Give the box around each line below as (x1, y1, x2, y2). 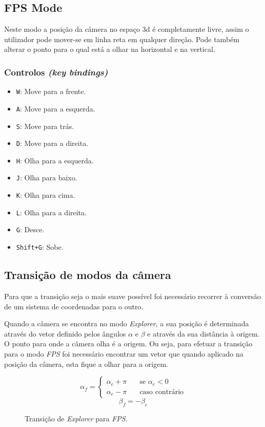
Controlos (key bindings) (4, 65, 108, 78)
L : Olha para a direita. (16, 207, 87, 217)
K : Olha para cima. (16, 190, 75, 200)
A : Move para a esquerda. (16, 103, 95, 114)
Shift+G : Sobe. (16, 242, 64, 252)
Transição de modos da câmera (4, 267, 171, 283)
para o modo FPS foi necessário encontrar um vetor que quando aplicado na (4, 348, 243, 359)
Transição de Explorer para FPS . (25, 413, 128, 423)
